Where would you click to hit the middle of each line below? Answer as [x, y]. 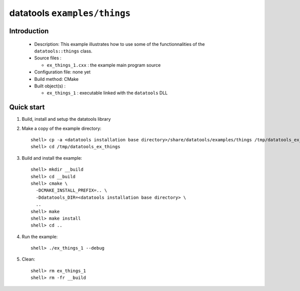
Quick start [27, 107]
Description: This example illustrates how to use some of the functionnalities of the [119, 44]
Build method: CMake [56, 79]
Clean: [28, 259]
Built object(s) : [50, 86]
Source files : [48, 58]
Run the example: [40, 237]
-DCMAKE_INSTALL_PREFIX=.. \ [71, 190]
